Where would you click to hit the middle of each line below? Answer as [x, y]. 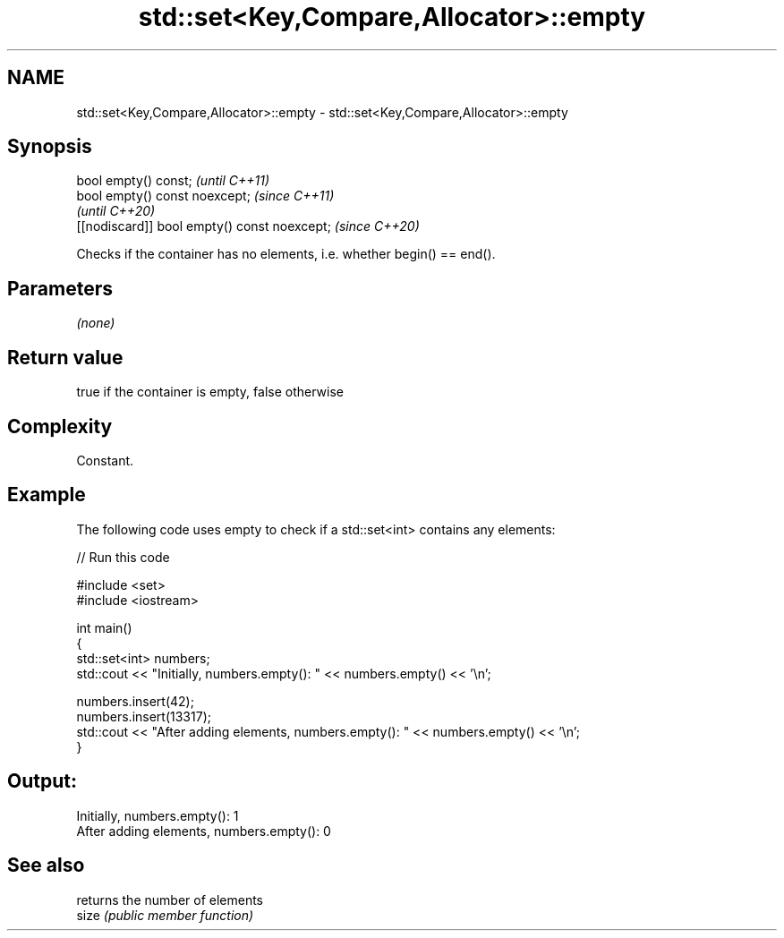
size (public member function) [165, 915]
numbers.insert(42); [135, 701]
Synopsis [50, 147]
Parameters [60, 288]
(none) [96, 323]
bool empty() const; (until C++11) [173, 181]
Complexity [60, 426]
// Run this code [123, 557]
